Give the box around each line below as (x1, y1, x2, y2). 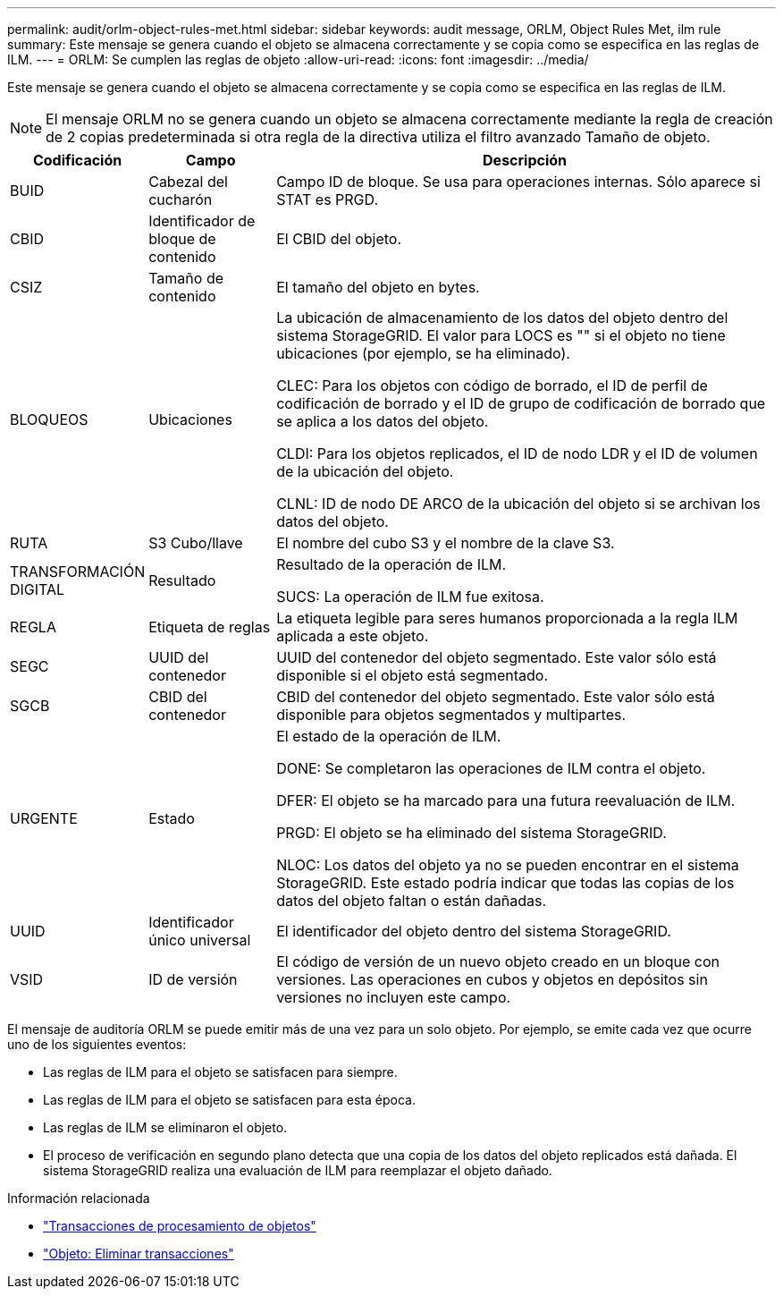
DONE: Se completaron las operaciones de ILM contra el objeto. (276, 759, 706, 777)
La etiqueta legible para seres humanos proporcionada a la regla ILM (276, 609, 738, 627)
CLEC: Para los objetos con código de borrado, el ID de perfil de (276, 377, 708, 394)
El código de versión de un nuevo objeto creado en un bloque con (276, 953, 720, 970)
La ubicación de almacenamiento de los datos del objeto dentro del (276, 309, 728, 326)
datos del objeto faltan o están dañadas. (276, 892, 546, 910)
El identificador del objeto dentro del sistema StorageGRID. (276, 922, 671, 940)
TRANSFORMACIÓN (10, 563, 146, 580)
